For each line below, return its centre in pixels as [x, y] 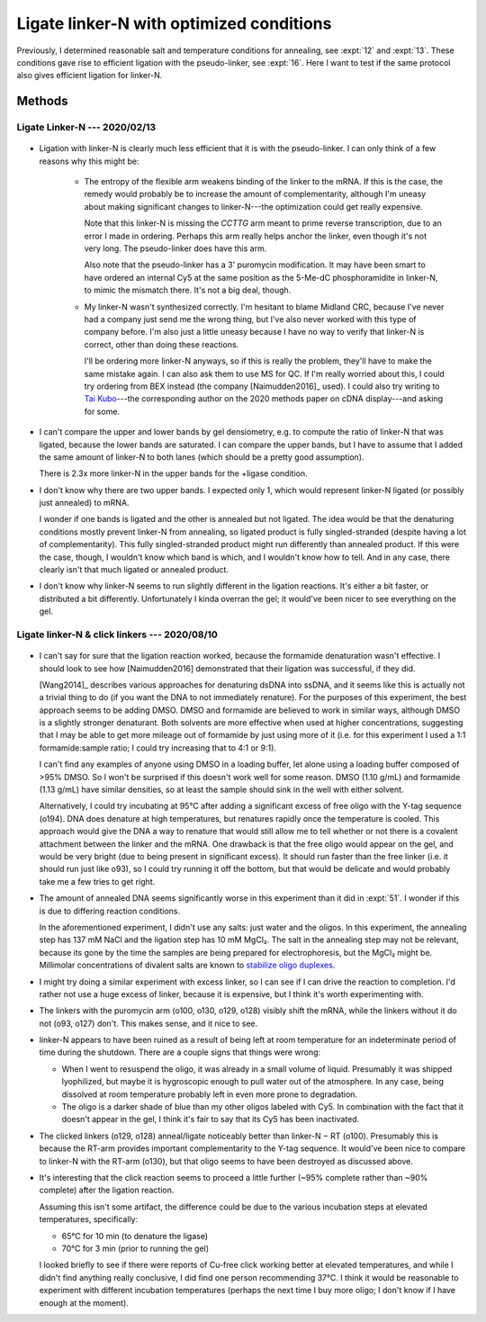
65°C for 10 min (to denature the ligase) [135, 1236]
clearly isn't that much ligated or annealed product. [134, 570]
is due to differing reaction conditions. [110, 911]
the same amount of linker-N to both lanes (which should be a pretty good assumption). [202, 457]
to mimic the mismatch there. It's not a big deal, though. [188, 290]
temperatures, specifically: [89, 1219]
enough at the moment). [84, 1303]
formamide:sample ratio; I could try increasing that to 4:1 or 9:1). [157, 748]
